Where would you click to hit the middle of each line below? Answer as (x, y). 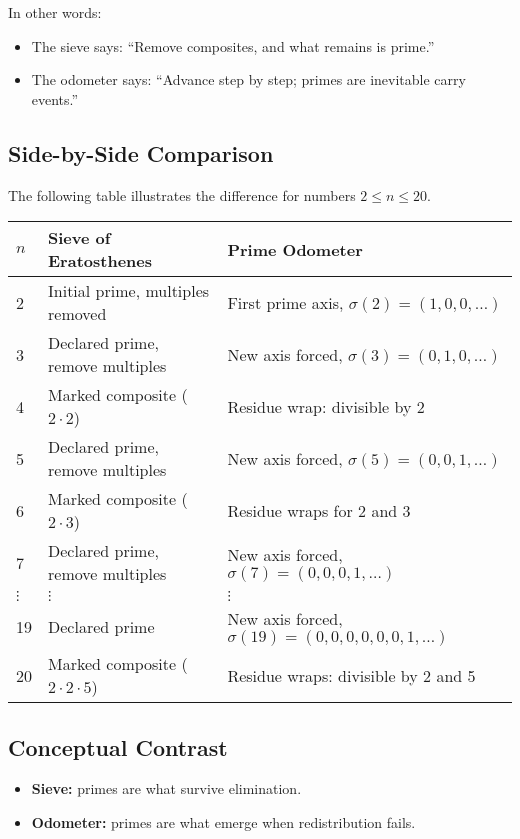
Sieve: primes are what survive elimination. (166, 788)
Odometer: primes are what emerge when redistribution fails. (223, 821)
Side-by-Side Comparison (141, 152)
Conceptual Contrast (118, 746)
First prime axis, (285, 302)
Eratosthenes (100, 261)
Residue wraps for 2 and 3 (319, 510)
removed (77, 314)
